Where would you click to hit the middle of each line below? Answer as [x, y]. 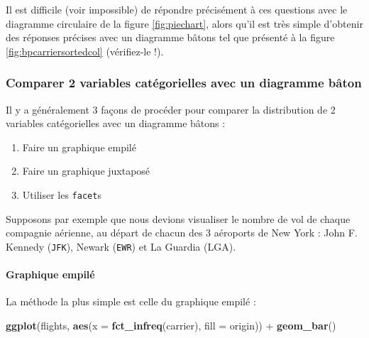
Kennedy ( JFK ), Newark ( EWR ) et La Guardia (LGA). [121, 246]
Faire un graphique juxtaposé [86, 171]
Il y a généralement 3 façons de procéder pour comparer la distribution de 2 [171, 109]
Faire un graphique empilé [79, 147]
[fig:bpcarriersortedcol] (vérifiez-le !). [85, 51]
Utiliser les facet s [62, 194]
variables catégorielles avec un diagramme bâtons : [116, 123]
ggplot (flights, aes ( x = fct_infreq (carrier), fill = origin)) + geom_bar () [171, 325]
